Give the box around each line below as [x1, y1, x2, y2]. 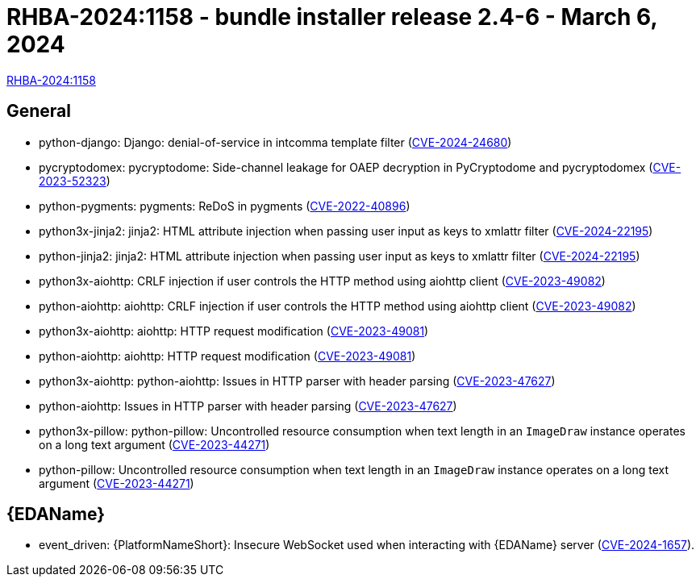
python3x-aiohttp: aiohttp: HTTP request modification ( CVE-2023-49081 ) [39, 323, 429, 338]
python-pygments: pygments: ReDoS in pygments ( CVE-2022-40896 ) [39, 198, 410, 213]
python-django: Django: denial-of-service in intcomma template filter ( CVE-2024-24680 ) [39, 135, 512, 149]
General [6, 101, 72, 122]
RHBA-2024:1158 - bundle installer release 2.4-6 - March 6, [6, 3, 657, 31]
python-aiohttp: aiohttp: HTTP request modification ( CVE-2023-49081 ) [39, 348, 416, 363]
